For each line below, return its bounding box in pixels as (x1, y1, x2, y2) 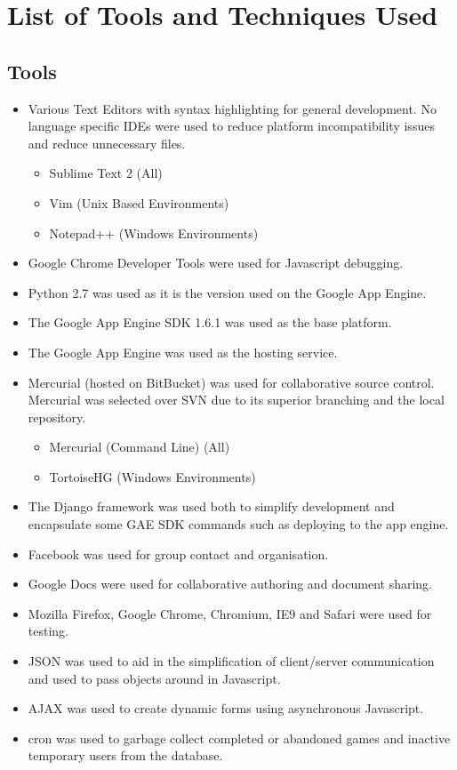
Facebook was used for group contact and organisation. (28, 544, 329, 563)
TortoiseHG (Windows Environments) (49, 467, 256, 485)
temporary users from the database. (28, 746, 223, 765)
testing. (28, 622, 68, 640)
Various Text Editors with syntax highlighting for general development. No (28, 99, 437, 117)
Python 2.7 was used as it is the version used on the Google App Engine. (28, 283, 427, 301)
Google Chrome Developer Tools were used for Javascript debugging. (28, 253, 404, 272)
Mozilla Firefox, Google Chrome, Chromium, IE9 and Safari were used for (28, 604, 432, 622)
